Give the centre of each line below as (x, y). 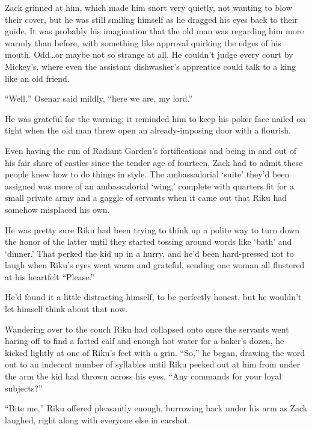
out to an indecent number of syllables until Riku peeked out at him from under (153, 364)
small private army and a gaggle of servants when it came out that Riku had (146, 198)
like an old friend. (37, 78)
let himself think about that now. (66, 309)
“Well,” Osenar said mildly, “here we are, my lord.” (99, 98)
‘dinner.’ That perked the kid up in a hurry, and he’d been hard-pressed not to (149, 253)
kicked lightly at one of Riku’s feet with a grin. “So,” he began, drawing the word (155, 352)
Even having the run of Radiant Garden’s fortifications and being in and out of (151, 150)
